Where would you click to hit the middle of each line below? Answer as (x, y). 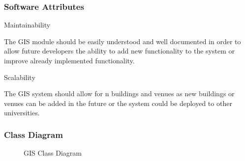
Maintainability (27, 25)
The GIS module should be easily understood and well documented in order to (122, 41)
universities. (22, 113)
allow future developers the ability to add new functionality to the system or (119, 51)
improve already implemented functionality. (69, 60)
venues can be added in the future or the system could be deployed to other (118, 103)
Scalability (20, 77)
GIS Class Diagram (53, 153)
